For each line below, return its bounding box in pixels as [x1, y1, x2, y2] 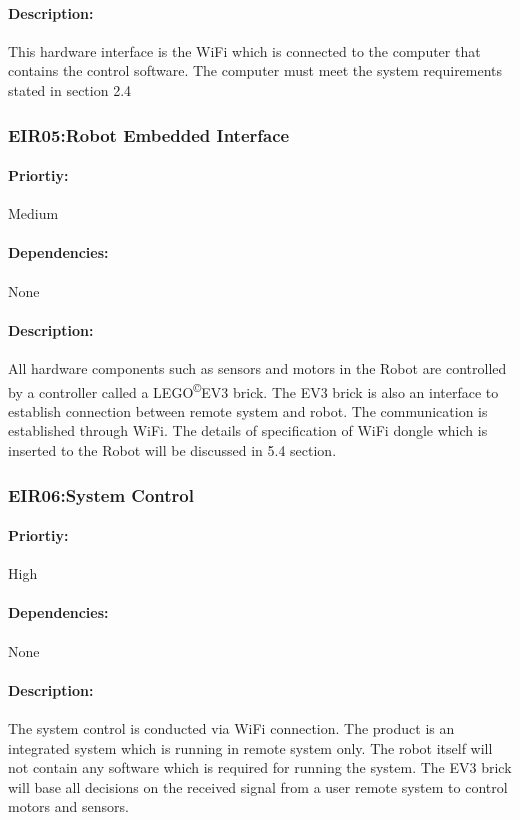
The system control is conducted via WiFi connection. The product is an [8, 718, 455, 739]
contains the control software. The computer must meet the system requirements [8, 60, 503, 81]
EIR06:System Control [8, 482, 194, 507]
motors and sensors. [8, 796, 129, 817]
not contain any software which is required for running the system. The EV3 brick [8, 757, 512, 778]
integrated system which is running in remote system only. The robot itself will [8, 737, 493, 758]
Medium [8, 203, 59, 224]
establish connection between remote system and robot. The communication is [8, 400, 488, 421]
